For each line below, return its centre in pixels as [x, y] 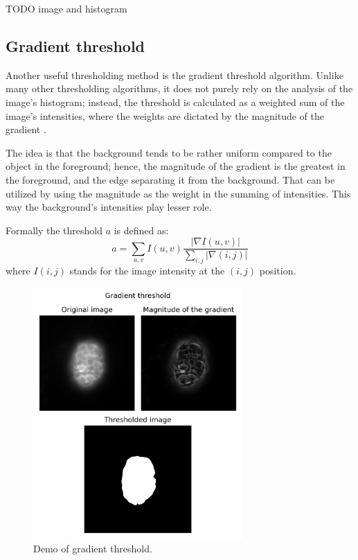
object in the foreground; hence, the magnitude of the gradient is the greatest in [176, 166]
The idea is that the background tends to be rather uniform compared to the [169, 152]
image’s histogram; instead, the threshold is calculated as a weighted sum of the [175, 102]
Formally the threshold [54, 230]
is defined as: [141, 230]
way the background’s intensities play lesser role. [109, 207]
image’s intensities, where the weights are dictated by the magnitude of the [165, 115]
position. [278, 271]
